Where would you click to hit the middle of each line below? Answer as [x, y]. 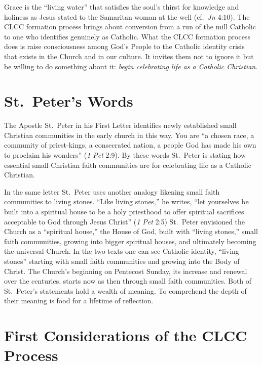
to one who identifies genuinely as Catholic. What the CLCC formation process [127, 36]
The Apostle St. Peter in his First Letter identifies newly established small [120, 125]
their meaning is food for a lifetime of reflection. [79, 301]
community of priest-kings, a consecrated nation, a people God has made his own [130, 145]
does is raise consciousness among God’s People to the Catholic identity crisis [124, 46]
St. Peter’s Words [69, 101]
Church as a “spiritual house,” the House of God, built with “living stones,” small [131, 231]
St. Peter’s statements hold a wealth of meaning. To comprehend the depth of [125, 290]
